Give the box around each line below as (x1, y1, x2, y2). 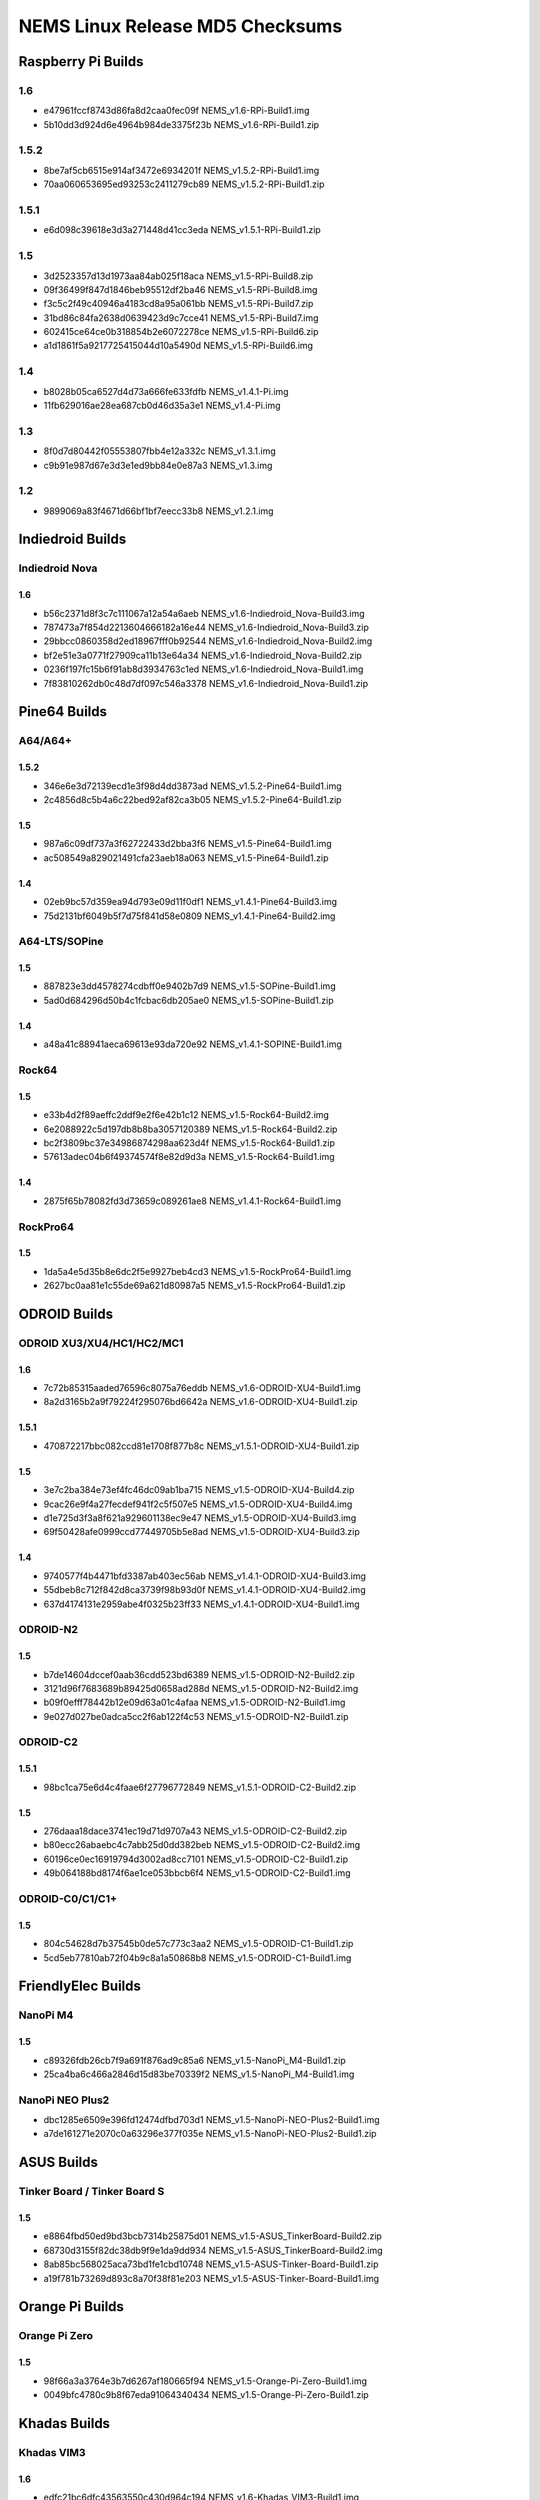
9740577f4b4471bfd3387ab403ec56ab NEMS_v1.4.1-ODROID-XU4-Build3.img (43, 1570, 367, 1582)
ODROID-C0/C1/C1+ (18, 1892, 118, 1905)
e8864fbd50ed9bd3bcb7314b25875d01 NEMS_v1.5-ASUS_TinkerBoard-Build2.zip (43, 2230, 382, 2242)
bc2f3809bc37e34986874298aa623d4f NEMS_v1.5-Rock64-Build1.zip (43, 1136, 335, 1149)
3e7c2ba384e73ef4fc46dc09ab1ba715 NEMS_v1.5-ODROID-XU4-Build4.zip (43, 1484, 355, 1496)
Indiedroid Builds (18, 531, 127, 548)
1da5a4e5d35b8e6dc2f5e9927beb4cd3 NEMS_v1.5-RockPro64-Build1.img (43, 1265, 352, 1277)
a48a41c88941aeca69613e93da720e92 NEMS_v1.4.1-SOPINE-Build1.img (43, 1038, 342, 1050)
